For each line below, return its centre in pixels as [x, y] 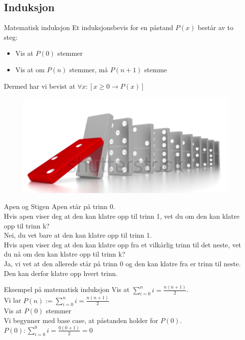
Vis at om [30, 69]
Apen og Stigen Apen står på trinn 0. [60, 206]
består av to [216, 27]
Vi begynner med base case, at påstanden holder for [81, 320]
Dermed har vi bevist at [40, 86]
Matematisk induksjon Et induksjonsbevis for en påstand [89, 27]
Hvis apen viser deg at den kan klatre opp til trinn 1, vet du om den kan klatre [122, 216]
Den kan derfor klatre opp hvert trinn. [61, 273]
